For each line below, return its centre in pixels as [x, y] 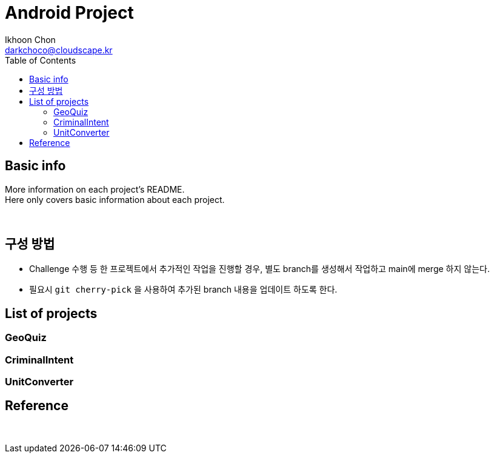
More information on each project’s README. [95, 189]
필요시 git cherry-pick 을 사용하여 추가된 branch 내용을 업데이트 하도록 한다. [183, 290]
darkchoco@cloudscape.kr [59, 50]
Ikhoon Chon [30, 39]
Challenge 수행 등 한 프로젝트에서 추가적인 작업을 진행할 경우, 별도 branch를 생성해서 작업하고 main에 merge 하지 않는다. [259, 269]
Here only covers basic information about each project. [115, 199]
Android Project [69, 13]
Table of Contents [41, 60]
